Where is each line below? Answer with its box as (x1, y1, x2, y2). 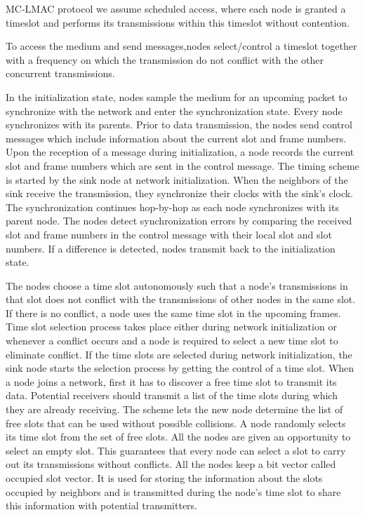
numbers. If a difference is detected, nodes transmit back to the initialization (6, 241, 336, 255)
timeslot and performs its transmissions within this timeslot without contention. (6, 15, 350, 29)
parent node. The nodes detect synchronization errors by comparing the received (6, 213, 352, 228)
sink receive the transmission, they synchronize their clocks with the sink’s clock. (6, 186, 354, 201)
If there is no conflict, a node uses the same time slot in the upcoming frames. (6, 305, 341, 320)
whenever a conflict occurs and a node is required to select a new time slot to (6, 333, 338, 348)
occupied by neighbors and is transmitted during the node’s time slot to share (6, 484, 341, 499)
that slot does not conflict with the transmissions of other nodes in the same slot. (6, 292, 356, 307)
